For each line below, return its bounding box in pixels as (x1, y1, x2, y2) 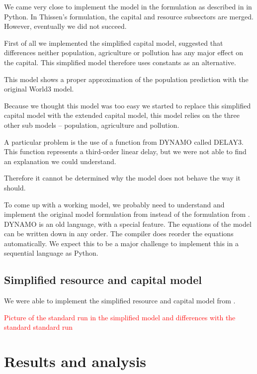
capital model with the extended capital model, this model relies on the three (4, 110, 240, 120)
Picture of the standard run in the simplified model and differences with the (4, 312, 236, 322)
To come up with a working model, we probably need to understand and (4, 199, 225, 209)
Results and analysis (4, 351, 147, 372)
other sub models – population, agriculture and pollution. (4, 119, 179, 130)
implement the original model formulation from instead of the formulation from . (4, 209, 250, 219)
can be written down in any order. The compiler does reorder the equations (4, 228, 234, 239)
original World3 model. (4, 84, 74, 94)
